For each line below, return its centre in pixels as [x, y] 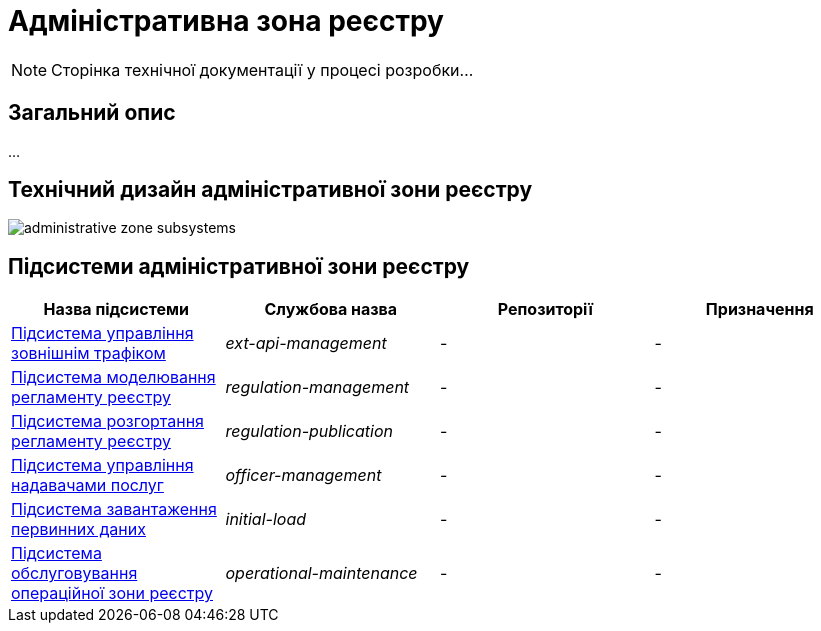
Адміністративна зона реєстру [226, 21]
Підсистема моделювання [113, 377]
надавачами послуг [87, 485]
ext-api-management [306, 343]
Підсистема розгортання [107, 421]
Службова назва [331, 309]
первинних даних [78, 529]
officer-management [303, 475]
